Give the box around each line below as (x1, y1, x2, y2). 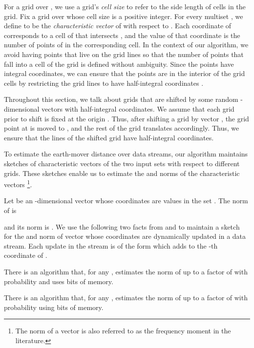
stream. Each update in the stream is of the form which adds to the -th (4, 240, 218, 251)
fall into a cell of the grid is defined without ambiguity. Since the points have (4, 58, 234, 69)
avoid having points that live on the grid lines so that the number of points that (4, 49, 244, 59)
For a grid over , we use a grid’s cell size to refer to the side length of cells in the (4, 1, 246, 11)
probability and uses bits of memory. (4, 276, 113, 286)
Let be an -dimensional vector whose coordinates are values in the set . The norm (4, 195, 248, 206)
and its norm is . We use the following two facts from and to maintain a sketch (4, 221, 240, 232)
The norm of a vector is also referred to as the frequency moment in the (15, 326, 231, 336)
